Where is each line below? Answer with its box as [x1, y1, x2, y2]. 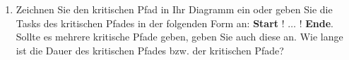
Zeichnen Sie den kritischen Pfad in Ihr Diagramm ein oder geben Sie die [16, 2, 333, 16]
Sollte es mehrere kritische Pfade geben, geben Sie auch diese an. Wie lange [16, 29, 343, 44]
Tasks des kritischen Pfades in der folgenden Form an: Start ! [16, 15, 285, 30]
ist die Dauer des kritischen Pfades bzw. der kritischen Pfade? [16, 43, 284, 57]
